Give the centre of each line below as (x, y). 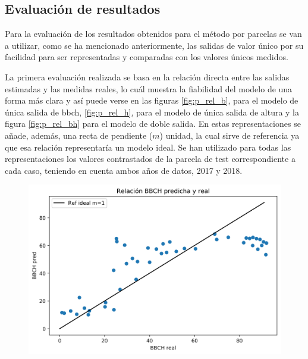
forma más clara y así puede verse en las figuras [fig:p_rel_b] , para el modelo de (152, 100)
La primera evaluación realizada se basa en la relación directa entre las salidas (147, 77)
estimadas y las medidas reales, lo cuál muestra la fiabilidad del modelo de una (149, 88)
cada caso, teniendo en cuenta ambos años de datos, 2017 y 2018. (124, 170)
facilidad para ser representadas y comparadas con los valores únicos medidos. (147, 57)
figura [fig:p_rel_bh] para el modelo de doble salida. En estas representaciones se (153, 124)
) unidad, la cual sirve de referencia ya (230, 135)
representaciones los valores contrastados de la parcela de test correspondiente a (150, 159)
